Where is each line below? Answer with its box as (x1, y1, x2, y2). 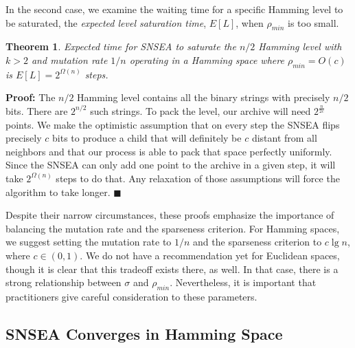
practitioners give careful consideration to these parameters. (5, 289, 257, 303)
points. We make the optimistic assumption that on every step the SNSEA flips (5, 117, 340, 131)
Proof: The (5, 90, 56, 105)
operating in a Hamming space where (129, 52, 284, 67)
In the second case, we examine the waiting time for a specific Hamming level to (5, 2, 343, 16)
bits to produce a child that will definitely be (52, 131, 242, 145)
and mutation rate (31, 52, 108, 67)
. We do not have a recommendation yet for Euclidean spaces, (80, 248, 340, 262)
